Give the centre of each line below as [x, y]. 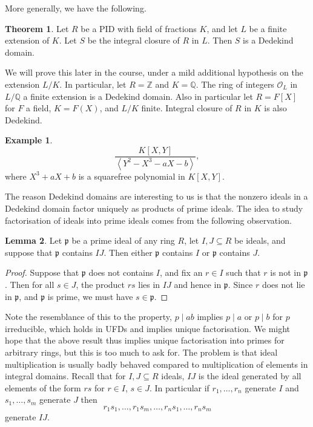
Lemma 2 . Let [34, 240]
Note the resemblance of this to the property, [88, 317]
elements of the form [43, 387]
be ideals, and [260, 240]
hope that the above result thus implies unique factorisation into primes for [145, 340]
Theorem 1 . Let [37, 28]
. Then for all [30, 284]
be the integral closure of [133, 40]
